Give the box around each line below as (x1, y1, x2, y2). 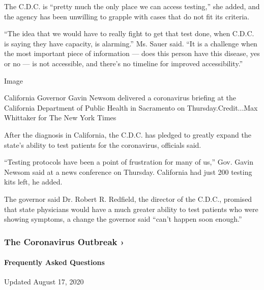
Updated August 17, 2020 (4, 276, 84, 287)
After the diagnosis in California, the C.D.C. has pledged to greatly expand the (4, 129, 251, 140)
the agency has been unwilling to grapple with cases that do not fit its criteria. (4, 11, 250, 21)
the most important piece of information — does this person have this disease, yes (4, 48, 260, 59)
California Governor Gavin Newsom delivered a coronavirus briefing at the (4, 92, 237, 103)
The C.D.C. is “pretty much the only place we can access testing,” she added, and (4, 1, 260, 11)
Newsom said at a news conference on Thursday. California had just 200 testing (4, 166, 252, 177)
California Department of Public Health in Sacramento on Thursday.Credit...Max (4, 102, 258, 113)
